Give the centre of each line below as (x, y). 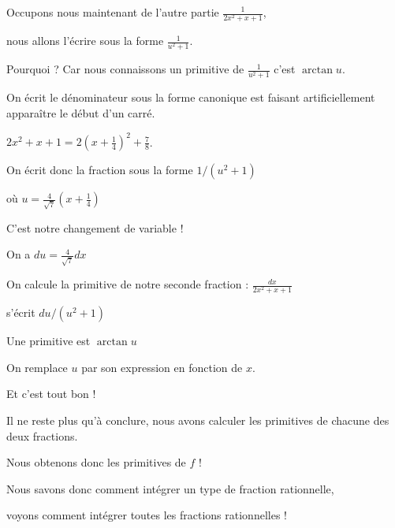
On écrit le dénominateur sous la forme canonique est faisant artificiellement (191, 97)
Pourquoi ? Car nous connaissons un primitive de (125, 69)
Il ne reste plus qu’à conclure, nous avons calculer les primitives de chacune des (198, 420)
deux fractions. (42, 435)
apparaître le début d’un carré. (81, 113)
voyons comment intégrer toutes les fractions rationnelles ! (147, 515)
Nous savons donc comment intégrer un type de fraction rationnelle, (170, 488)
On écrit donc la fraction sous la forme (100, 170)
